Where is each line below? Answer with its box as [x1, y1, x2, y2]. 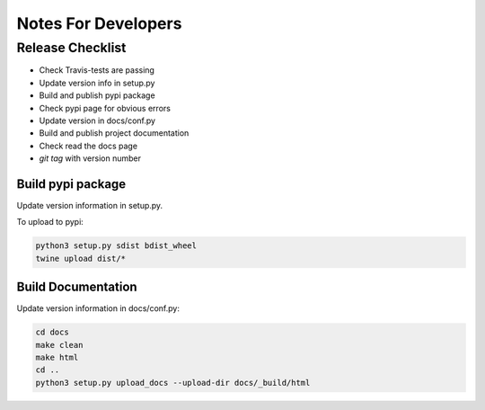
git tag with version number [39, 153, 141, 164]
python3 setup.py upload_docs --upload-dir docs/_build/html [35, 378, 311, 388]
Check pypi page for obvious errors [39, 102, 171, 113]
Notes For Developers [16, 13, 182, 33]
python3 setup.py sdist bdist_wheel [35, 241, 198, 251]
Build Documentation [16, 280, 138, 295]
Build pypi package [16, 176, 127, 192]
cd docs [35, 327, 69, 337]
